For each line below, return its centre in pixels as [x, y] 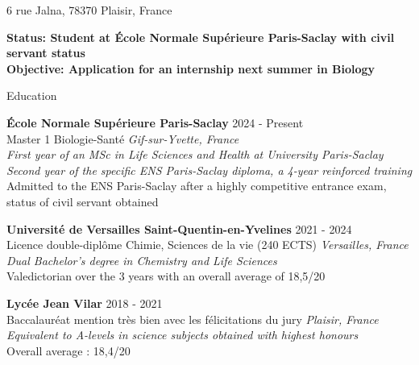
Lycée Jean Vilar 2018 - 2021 [85, 303]
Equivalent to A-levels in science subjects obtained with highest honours [183, 335]
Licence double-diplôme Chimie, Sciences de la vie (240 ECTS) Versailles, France [207, 245]
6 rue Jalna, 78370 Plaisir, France [89, 10]
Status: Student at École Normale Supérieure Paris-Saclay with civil [201, 37]
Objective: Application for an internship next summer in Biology [191, 68]
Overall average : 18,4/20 [68, 350]
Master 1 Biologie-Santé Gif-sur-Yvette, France [123, 138]
